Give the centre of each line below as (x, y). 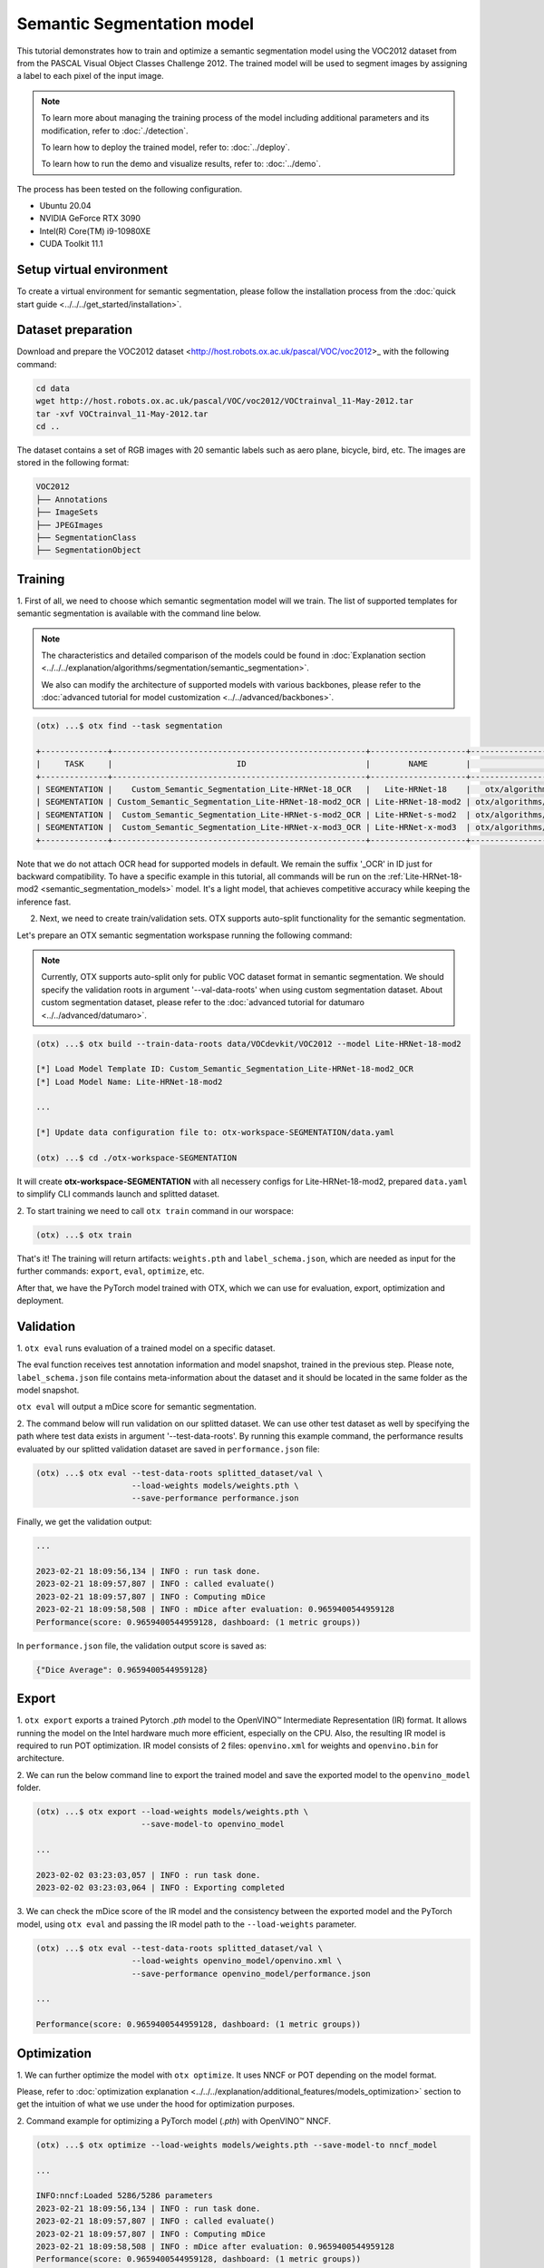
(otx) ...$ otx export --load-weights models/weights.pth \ (172, 1812)
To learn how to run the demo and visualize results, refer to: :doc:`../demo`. (181, 164)
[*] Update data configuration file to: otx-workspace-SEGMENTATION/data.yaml (215, 1133)
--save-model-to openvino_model (213, 1824)
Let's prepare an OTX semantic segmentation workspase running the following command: (185, 935)
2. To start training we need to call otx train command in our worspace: (155, 1210)
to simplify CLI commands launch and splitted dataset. (118, 1194)
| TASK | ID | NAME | (253, 764)
